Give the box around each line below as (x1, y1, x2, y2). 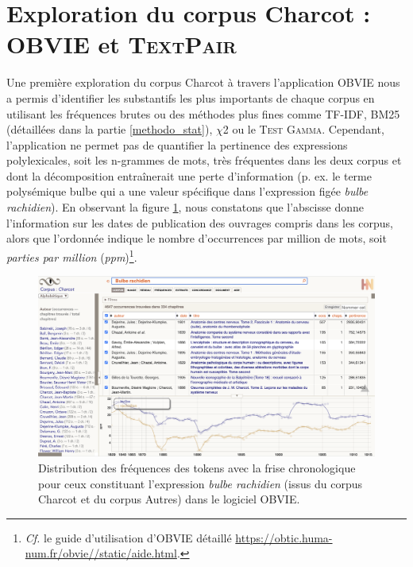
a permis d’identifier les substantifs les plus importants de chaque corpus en (6, 89, 375, 106)
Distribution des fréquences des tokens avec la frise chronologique (38, 460, 356, 476)
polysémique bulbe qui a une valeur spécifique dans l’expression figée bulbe (6, 183, 369, 200)
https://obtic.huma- (235, 529, 333, 546)
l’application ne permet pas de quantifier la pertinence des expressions (6, 136, 348, 153)
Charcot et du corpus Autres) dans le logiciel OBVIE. (38, 491, 300, 507)
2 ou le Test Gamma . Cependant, (222, 121, 384, 138)
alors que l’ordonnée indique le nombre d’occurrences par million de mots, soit (6, 230, 387, 247)
